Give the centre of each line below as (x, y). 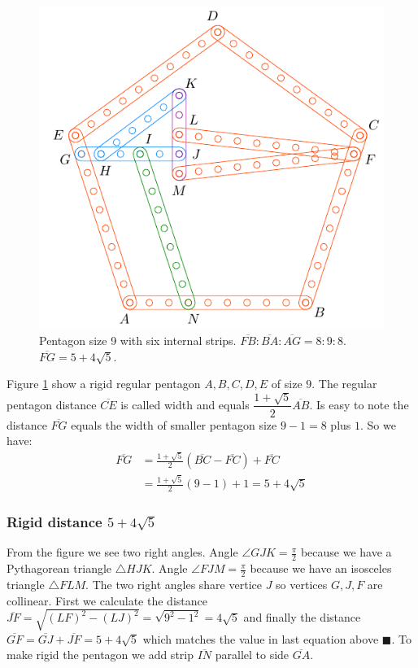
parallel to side (252, 655)
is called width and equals (185, 404)
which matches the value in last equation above (261, 638)
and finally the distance (302, 617)
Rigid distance (54, 521)
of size (287, 384)
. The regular (344, 384)
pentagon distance (52, 404)
